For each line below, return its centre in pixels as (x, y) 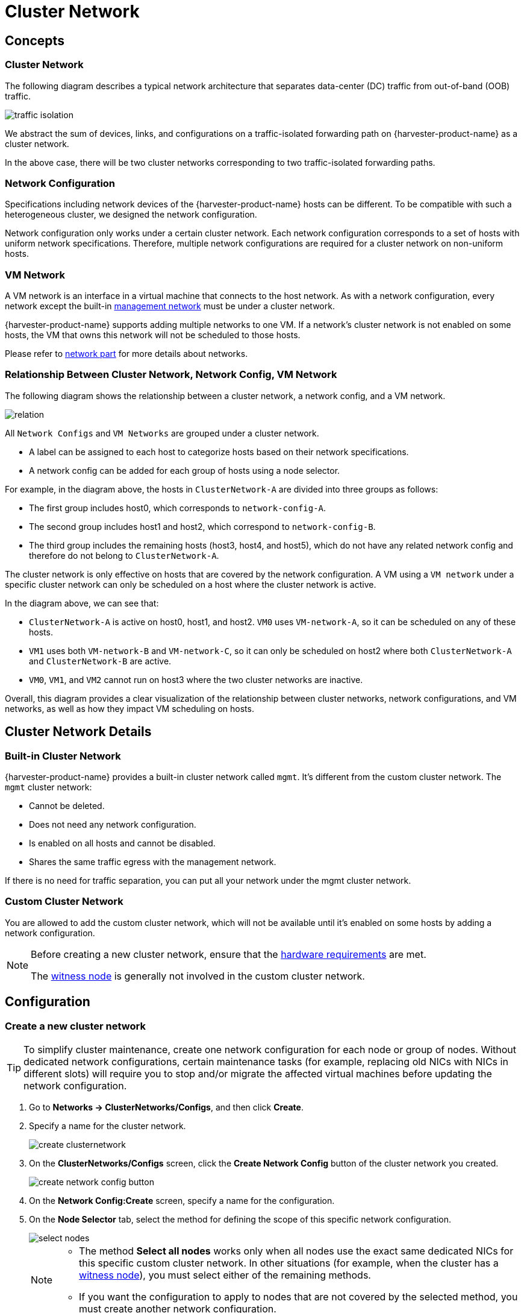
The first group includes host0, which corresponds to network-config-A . (178, 508)
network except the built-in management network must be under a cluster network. (170, 306)
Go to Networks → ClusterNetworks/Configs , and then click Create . (166, 1107)
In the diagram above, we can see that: (82, 603)
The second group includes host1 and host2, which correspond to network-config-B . (202, 526)
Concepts (35, 40)
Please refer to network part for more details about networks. (126, 354)
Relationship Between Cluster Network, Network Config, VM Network (171, 375)
